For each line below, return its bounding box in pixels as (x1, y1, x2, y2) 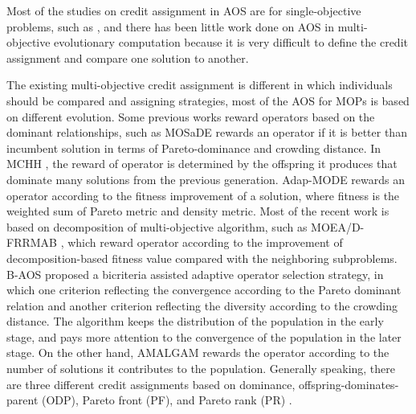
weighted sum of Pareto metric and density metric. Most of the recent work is (6, 203, 389, 219)
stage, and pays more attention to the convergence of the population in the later (6, 328, 402, 345)
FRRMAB (6, 234, 57, 251)
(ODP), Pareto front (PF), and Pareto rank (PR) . (41, 391, 292, 408)
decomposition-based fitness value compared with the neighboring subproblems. (6, 249, 398, 266)
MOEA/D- (311, 218, 365, 235)
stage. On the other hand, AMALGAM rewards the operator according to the (6, 344, 389, 361)
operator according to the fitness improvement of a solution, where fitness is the (6, 187, 400, 203)
